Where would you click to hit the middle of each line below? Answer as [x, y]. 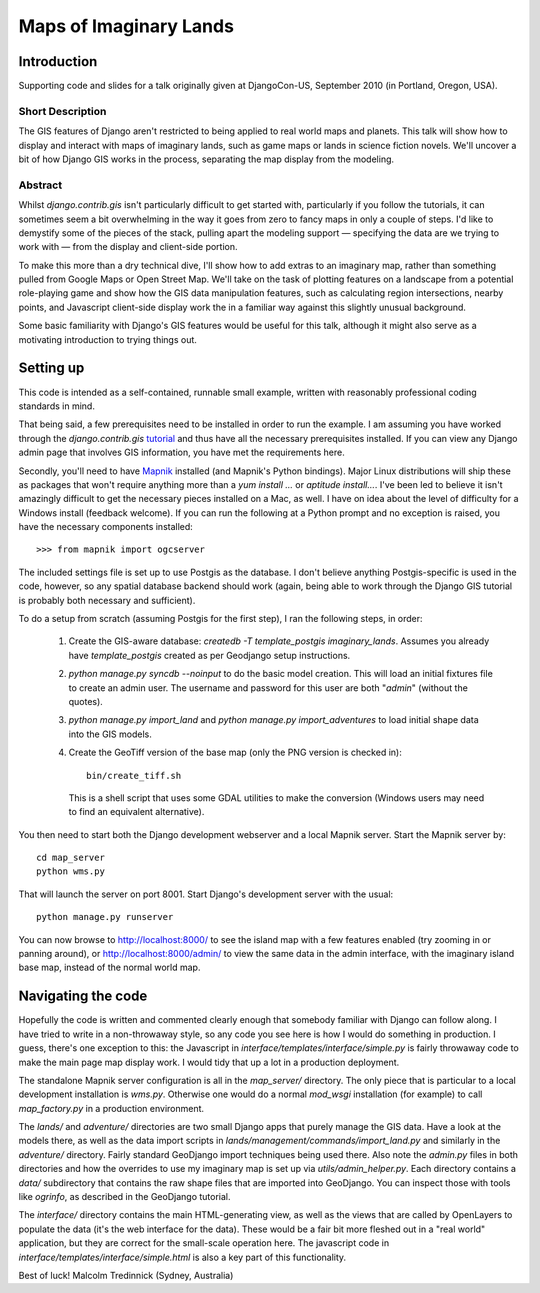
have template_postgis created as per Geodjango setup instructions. [209, 655]
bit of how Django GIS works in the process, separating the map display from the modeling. [206, 159]
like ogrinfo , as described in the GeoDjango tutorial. [124, 1197]
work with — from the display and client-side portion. [128, 247]
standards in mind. [56, 406]
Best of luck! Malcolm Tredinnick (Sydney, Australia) [126, 1275]
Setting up [51, 368]
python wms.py [70, 871]
